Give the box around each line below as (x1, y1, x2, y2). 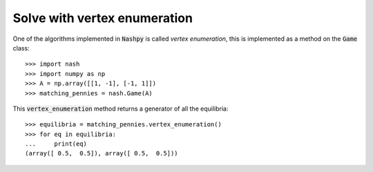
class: (12, 44, 30, 52)
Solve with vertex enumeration (12, 10, 193, 26)
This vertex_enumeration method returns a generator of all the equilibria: (12, 104, 229, 113)
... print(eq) (25, 140, 88, 148)
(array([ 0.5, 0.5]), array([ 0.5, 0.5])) (25, 149, 179, 157)
